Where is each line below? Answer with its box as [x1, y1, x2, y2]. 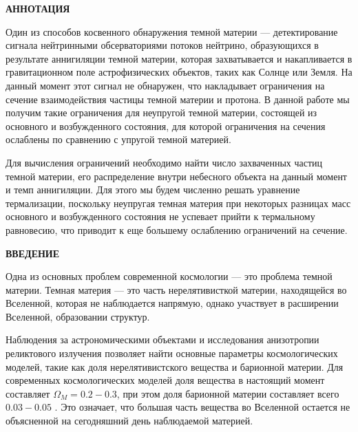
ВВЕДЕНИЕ [6, 246, 60, 260]
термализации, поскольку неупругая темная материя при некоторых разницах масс [6, 195, 351, 210]
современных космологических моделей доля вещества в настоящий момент [6, 373, 325, 387]
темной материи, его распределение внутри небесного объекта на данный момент [6, 169, 347, 183]
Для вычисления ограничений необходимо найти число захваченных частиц [6, 155, 323, 169]
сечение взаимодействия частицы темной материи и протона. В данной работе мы [6, 91, 350, 106]
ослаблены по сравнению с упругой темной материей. [6, 132, 231, 147]
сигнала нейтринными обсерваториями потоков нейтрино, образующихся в [6, 38, 319, 52]
